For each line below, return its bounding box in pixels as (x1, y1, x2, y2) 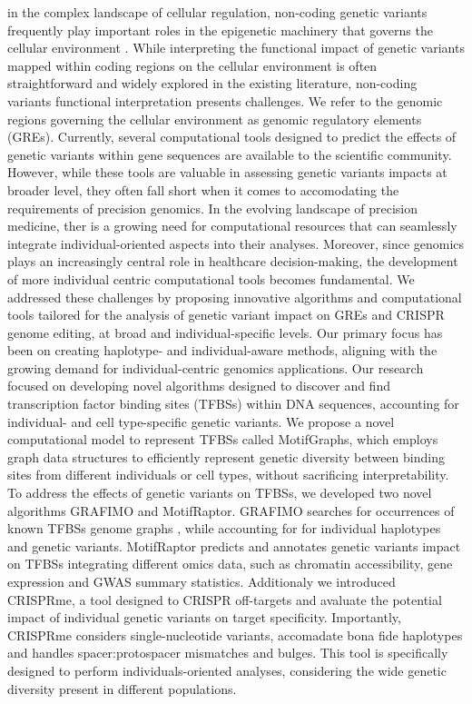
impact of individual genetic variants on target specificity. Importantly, (7, 608, 401, 627)
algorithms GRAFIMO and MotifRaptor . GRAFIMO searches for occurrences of (7, 501, 455, 520)
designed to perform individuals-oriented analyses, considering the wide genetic (7, 660, 447, 679)
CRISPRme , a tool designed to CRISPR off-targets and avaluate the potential (7, 590, 442, 609)
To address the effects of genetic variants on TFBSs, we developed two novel (7, 483, 432, 502)
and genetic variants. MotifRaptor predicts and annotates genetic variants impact (7, 536, 461, 555)
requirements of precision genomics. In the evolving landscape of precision (7, 198, 418, 217)
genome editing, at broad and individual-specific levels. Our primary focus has (7, 322, 443, 342)
